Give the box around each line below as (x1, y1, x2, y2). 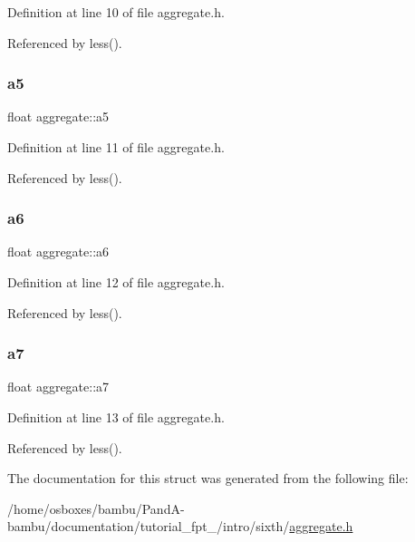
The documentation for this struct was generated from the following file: (7, 469, 409, 488)
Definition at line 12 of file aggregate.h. (7, 273, 225, 291)
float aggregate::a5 (7, 107, 110, 126)
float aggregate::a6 (7, 242, 110, 261)
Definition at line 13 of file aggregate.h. (7, 408, 225, 426)
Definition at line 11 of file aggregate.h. (7, 138, 225, 156)
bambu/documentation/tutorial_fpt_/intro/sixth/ (7, 517, 290, 536)
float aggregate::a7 (7, 377, 110, 396)
